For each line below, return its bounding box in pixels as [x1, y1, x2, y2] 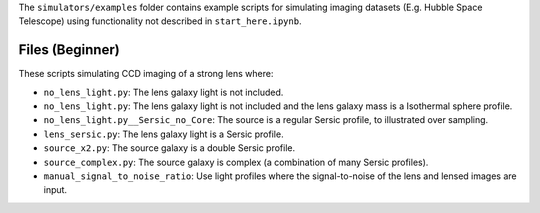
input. [43, 184, 68, 196]
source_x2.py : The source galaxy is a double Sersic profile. [43, 142, 296, 154]
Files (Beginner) [18, 41, 120, 59]
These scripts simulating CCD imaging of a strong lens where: [18, 68, 274, 80]
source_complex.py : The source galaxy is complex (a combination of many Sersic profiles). [43, 156, 429, 168]
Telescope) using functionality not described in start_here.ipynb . [18, 15, 302, 27]
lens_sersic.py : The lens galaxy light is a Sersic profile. [43, 128, 284, 140]
